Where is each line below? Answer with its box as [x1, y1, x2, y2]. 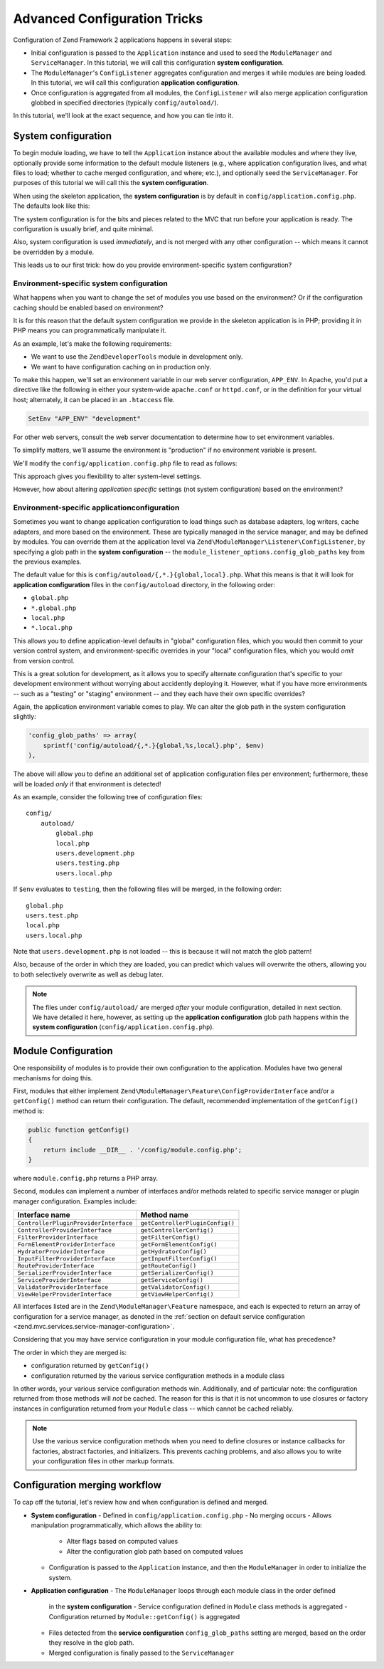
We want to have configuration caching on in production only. [31, 362, 212, 371]
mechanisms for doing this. [13, 1073, 93, 1082]
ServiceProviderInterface [17, 1276, 102, 1284]
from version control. [13, 656, 75, 665]
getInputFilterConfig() [140, 1255, 218, 1263]
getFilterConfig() [140, 1233, 201, 1241]
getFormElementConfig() [140, 1241, 218, 1248]
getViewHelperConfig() [140, 1290, 214, 1298]
